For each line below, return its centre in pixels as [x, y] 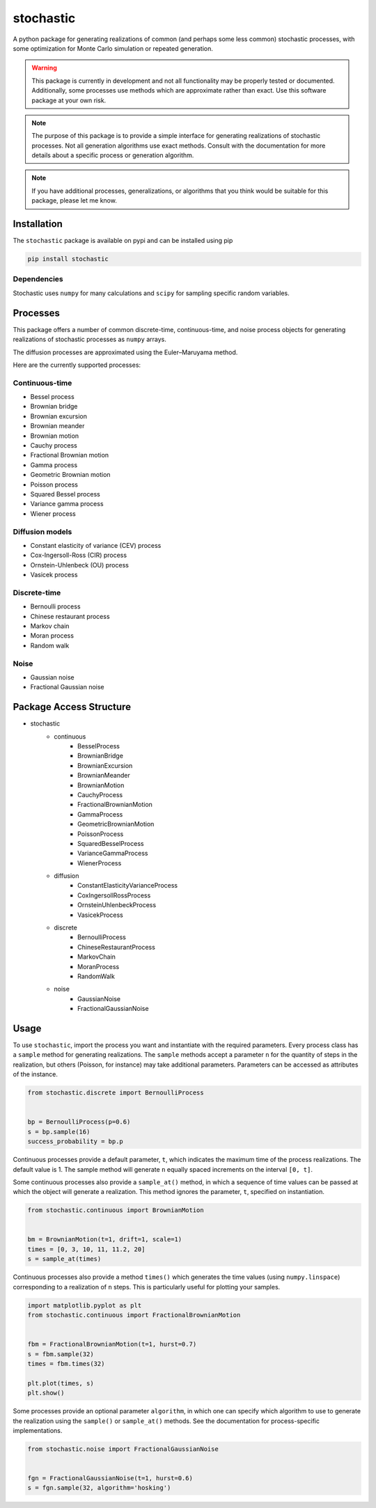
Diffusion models [42, 531]
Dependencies [38, 279]
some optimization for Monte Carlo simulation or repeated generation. [113, 48]
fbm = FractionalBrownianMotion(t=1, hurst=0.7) [112, 1344]
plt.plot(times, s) [61, 1383]
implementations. [38, 1430]
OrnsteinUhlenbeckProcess [117, 905]
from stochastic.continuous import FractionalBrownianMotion [134, 1315]
